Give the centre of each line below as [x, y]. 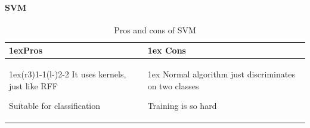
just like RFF [33, 85]
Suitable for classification [55, 106]
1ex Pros [26, 50]
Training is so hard [182, 106]
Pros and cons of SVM [155, 29]
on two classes [173, 85]
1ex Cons [167, 50]
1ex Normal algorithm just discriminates [221, 74]
